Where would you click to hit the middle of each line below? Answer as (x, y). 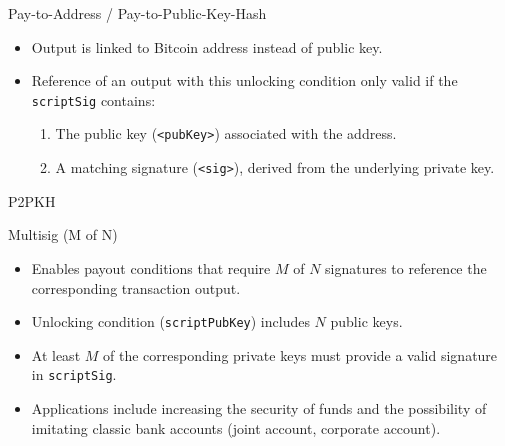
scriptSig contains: (93, 99)
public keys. (366, 321)
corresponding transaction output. (136, 287)
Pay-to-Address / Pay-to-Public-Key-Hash (137, 13)
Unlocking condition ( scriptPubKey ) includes (170, 321)
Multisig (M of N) (63, 234)
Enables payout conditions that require (151, 267)
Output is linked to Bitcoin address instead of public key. (207, 46)
